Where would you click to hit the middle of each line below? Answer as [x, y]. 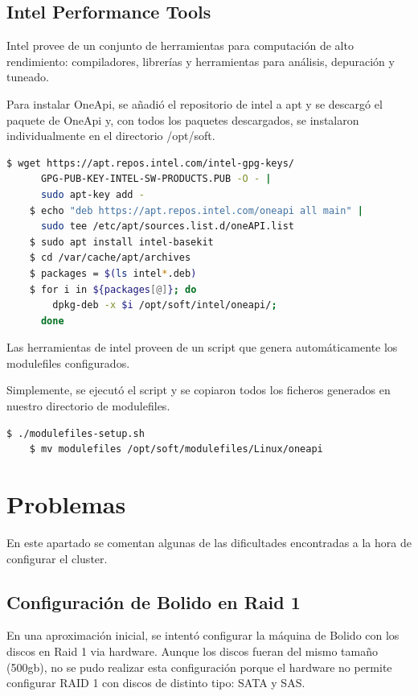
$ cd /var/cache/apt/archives [110, 258]
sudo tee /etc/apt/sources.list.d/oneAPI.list [167, 227]
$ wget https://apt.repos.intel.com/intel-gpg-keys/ [150, 163]
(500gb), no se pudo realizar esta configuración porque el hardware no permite [199, 667]
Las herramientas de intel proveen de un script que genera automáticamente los [202, 347]
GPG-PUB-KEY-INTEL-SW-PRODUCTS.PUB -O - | [156, 179]
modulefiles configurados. [68, 362]
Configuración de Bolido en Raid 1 [154, 601]
